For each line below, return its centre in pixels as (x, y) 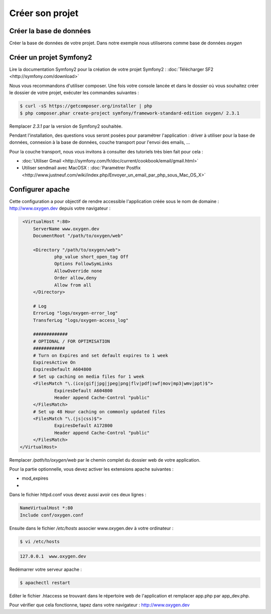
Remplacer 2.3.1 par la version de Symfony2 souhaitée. (66, 126)
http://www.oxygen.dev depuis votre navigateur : (60, 208)
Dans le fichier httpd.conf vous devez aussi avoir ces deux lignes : (78, 495)
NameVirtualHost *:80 (46, 508)
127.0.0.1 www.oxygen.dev (53, 556)
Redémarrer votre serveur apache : (46, 569)
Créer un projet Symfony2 (51, 57)
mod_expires (35, 478)
